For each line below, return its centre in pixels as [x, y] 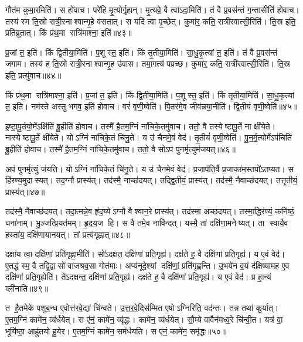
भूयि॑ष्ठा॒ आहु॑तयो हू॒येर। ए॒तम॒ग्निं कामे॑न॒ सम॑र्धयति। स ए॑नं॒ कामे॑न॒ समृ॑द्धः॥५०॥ [116, 331]
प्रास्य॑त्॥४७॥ [25, 191]
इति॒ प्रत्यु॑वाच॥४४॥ [33, 75]
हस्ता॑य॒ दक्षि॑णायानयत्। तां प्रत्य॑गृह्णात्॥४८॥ [68, 234]
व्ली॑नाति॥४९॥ [27, 288]
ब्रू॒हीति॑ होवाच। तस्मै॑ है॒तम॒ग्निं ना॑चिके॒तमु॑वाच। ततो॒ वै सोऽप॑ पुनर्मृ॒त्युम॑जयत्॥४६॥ [120, 148]
